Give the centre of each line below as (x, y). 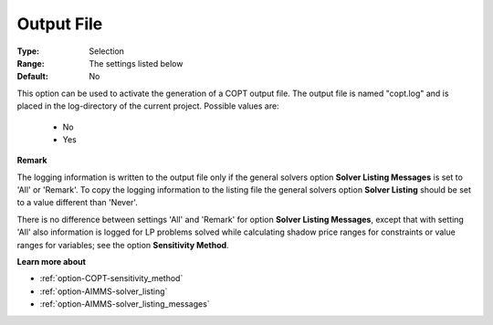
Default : (33, 77)
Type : (28, 51)
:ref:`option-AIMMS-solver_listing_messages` (125, 304)
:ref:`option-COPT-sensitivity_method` (111, 278)
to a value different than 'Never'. (78, 203)
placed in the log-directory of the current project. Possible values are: (148, 106)
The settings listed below (136, 63)
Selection (107, 51)
